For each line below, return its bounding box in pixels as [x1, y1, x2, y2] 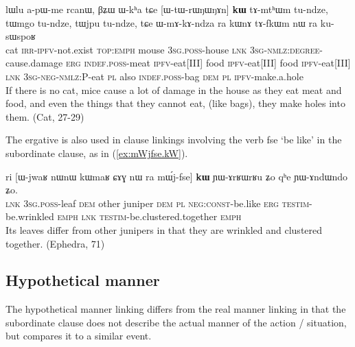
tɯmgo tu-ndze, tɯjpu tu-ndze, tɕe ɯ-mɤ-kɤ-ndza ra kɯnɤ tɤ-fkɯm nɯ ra [5, 15, 318, 29]
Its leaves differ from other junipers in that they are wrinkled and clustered [5, 222, 323, 237]
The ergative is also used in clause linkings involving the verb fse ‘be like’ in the [5, 132, 342, 147]
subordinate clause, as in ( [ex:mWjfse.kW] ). [5, 145, 188, 160]
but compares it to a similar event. [5, 328, 152, 343]
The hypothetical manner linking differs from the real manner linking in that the [5, 302, 346, 316]
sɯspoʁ [5, 29, 36, 43]
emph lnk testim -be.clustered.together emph [57, 209, 242, 224]
